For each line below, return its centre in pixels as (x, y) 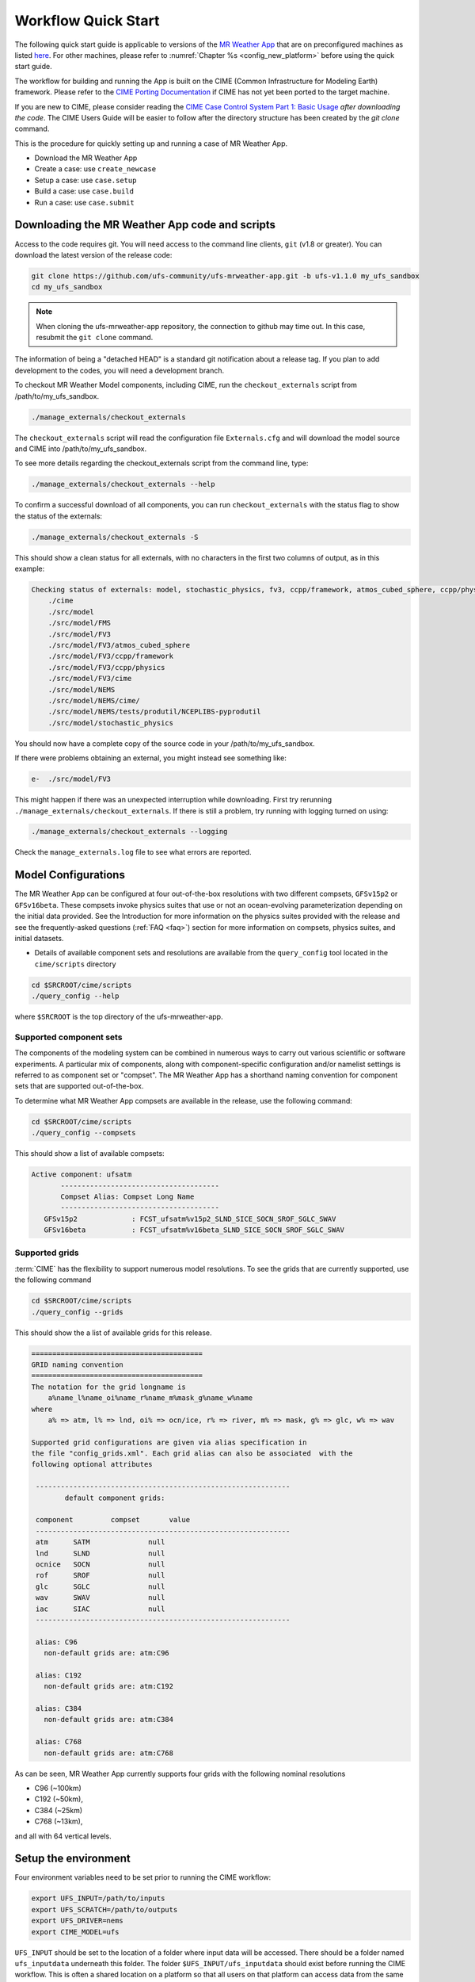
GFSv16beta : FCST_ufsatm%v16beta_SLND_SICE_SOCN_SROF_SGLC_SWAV (194, 1230)
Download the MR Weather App (86, 158)
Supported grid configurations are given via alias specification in (169, 1442)
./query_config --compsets (84, 1133)
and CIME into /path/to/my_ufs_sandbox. (81, 449)
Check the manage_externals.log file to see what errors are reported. (133, 852)
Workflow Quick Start (87, 21)
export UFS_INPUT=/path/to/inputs (98, 1898)
